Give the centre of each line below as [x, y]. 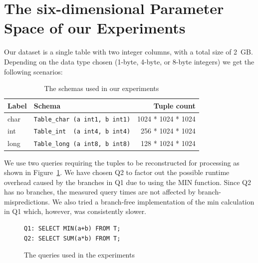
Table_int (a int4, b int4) [82, 132]
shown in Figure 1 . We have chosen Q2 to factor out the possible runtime [117, 172]
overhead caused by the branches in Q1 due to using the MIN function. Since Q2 [128, 182]
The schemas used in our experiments [102, 88]
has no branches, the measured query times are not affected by [100, 192]
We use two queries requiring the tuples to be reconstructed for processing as [122, 162]
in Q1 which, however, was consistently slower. [75, 211]
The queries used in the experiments [79, 255]
